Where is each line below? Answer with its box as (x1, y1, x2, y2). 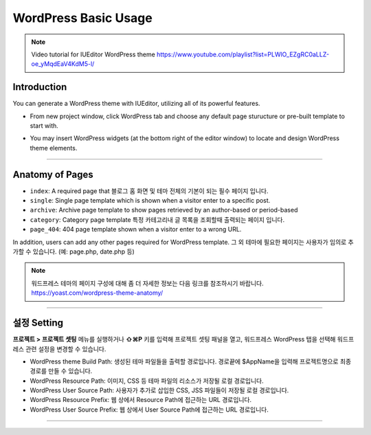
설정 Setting (12, 317, 64, 329)
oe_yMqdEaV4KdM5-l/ (31, 60, 95, 68)
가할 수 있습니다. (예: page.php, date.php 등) (12, 247, 135, 256)
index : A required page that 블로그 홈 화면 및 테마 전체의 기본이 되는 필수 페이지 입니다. (30, 186, 269, 195)
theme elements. (30, 144, 78, 152)
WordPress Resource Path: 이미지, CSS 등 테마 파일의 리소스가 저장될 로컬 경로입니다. (30, 377, 264, 385)
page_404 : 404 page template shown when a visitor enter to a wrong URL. (30, 225, 242, 234)
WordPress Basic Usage (12, 10, 153, 25)
